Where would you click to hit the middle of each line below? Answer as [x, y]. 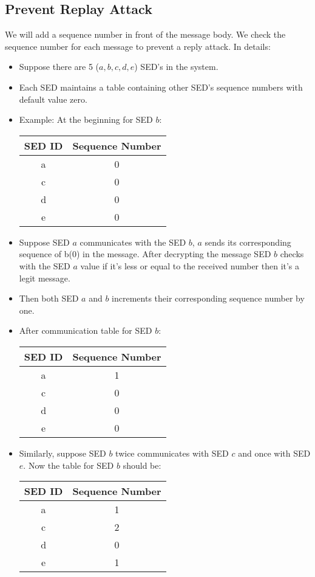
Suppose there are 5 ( [59, 67]
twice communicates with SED [172, 453]
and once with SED [274, 453]
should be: [142, 465]
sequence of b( [46, 254]
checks [292, 254]
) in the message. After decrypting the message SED [174, 254]
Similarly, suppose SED [63, 453]
